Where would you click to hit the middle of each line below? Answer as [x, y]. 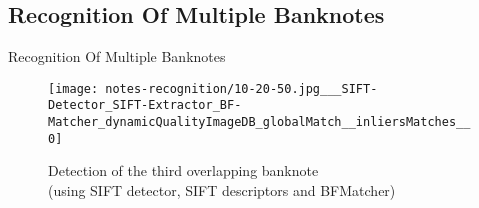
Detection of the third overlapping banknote [183, 170]
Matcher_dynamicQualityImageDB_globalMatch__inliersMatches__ [259, 122]
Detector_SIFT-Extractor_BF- [145, 105]
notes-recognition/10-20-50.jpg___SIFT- [241, 88]
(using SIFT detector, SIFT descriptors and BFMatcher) [222, 190]
